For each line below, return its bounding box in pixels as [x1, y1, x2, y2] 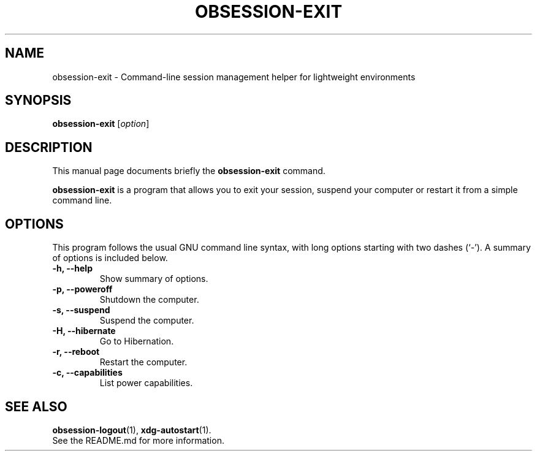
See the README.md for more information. [52, 435, 224, 446]
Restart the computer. [99, 357, 188, 368]
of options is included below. [52, 253, 168, 264]
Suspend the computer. [99, 315, 194, 326]
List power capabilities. [99, 378, 193, 389]
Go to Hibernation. [99, 336, 174, 347]
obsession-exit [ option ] [52, 118, 150, 129]
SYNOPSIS [5, 93, 72, 108]
